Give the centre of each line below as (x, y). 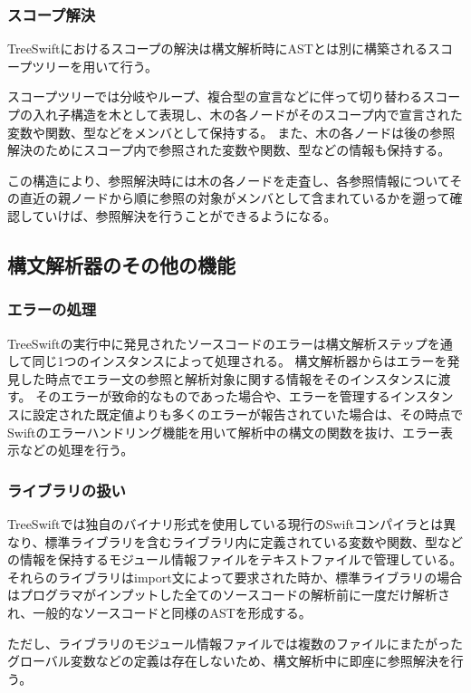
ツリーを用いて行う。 (95, 66)
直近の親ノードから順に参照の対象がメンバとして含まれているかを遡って (235, 198)
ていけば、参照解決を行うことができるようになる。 (184, 215)
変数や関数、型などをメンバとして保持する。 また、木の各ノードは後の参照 (231, 132)
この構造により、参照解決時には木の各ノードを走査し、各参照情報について (229, 180)
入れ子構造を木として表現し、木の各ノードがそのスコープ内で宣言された (247, 114)
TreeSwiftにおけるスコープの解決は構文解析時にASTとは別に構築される (217, 48)
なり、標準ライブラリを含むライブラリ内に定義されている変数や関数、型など (235, 541)
